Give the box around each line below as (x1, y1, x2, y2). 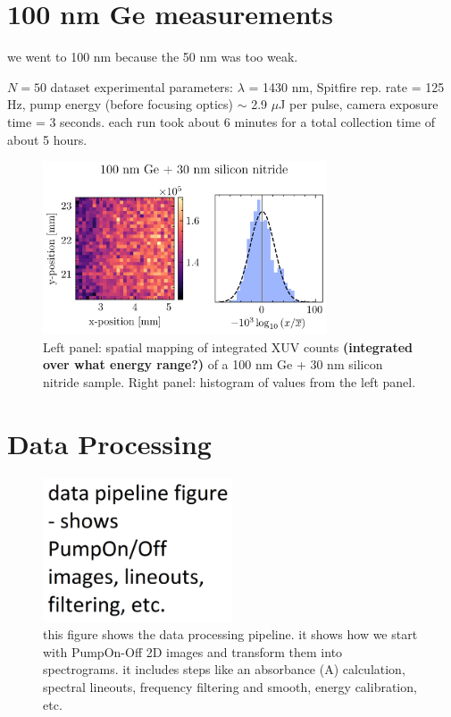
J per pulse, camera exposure (279, 95, 438, 114)
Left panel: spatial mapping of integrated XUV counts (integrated (43, 337, 413, 356)
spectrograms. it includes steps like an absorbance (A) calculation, (43, 660, 405, 679)
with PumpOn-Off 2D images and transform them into (43, 642, 343, 661)
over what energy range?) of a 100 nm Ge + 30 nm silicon (43, 355, 383, 374)
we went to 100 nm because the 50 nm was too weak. (7, 47, 298, 66)
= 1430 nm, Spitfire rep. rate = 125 (248, 77, 445, 96)
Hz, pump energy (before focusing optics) (7, 95, 234, 114)
